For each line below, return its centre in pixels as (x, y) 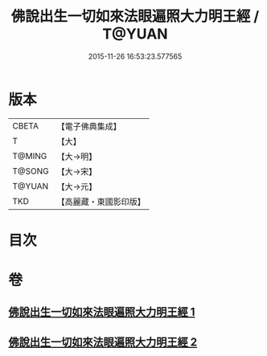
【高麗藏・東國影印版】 (101, 202)
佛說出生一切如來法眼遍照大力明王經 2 (103, 342)
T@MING (30, 156)
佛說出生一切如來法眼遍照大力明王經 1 (102, 312)
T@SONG (31, 171)
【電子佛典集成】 (89, 126)
